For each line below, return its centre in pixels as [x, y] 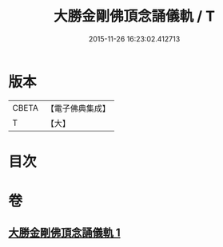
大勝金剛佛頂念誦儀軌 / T [134, 16]
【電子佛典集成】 [78, 108]
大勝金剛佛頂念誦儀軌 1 [65, 233]
